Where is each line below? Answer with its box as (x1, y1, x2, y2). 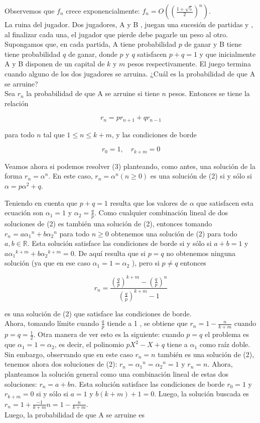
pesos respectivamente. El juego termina (127, 58, 251, 69)
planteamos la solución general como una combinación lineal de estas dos (5, 368, 229, 379)
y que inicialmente (199, 48, 256, 59)
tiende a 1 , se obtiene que (107, 318, 188, 328)
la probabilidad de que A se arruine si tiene (26, 88, 160, 99)
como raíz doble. (199, 339, 250, 350)
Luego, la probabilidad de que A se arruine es (5, 409, 145, 420)
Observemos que (5, 6, 55, 16)
